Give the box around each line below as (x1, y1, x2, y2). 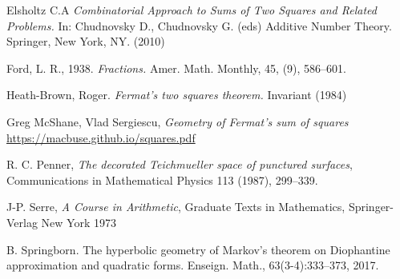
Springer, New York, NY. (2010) (6, 33, 165, 50)
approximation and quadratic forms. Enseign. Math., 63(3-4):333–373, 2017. (6, 257, 379, 273)
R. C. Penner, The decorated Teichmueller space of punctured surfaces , (6, 156, 353, 173)
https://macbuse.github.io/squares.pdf (6, 129, 196, 145)
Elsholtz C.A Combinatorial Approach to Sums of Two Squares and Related (6, 2, 377, 18)
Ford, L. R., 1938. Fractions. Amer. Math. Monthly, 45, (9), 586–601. (6, 59, 347, 76)
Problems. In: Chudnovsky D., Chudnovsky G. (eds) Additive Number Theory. (6, 17, 392, 34)
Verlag (6, 213, 38, 230)
